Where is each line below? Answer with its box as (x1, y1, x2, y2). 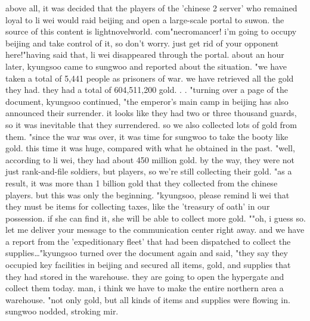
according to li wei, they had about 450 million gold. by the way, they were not (5, 153, 295, 166)
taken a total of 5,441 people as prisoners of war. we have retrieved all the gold (5, 71, 294, 84)
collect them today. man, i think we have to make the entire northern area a (5, 282, 284, 294)
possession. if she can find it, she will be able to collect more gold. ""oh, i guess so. (5, 211, 306, 224)
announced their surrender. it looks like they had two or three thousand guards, (5, 107, 297, 119)
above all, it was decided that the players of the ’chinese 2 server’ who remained (5, 2, 297, 14)
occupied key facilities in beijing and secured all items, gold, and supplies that (5, 258, 291, 271)
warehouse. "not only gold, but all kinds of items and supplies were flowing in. (5, 293, 290, 306)
